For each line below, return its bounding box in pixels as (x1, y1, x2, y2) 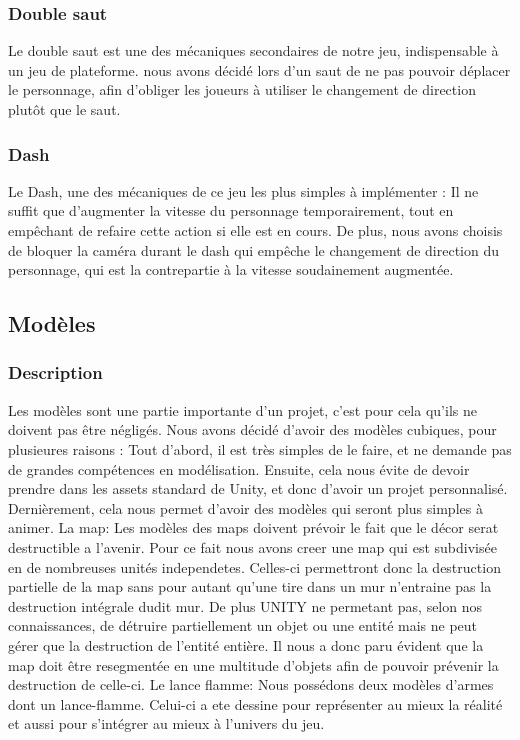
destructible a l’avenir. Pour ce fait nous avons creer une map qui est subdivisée (8, 536, 497, 557)
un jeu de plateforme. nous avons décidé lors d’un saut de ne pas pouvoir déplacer (8, 59, 511, 80)
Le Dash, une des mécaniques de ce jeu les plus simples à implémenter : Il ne (8, 180, 479, 201)
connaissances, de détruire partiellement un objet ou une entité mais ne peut (8, 615, 478, 636)
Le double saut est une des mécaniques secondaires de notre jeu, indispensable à (8, 40, 499, 61)
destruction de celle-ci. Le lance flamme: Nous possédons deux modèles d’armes (8, 674, 494, 695)
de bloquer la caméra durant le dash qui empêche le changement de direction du (8, 239, 499, 260)
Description (8, 360, 103, 385)
